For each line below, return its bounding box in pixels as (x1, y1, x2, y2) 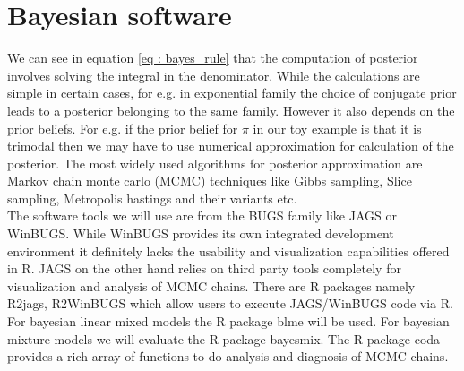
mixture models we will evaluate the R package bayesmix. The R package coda (7, 329, 441, 348)
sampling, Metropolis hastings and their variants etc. (7, 188, 297, 207)
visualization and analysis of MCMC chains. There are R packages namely (7, 276, 416, 295)
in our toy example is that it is (253, 118, 422, 137)
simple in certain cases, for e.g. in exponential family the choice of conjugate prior (7, 83, 457, 102)
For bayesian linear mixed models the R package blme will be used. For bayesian (7, 312, 450, 331)
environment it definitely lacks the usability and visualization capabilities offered (7, 241, 450, 260)
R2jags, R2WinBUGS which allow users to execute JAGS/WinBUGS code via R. (7, 294, 453, 313)
